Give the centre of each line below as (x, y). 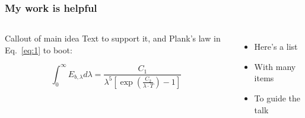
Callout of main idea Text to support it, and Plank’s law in (113, 38)
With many (275, 66)
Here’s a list (276, 47)
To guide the (277, 98)
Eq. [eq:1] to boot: (39, 50)
